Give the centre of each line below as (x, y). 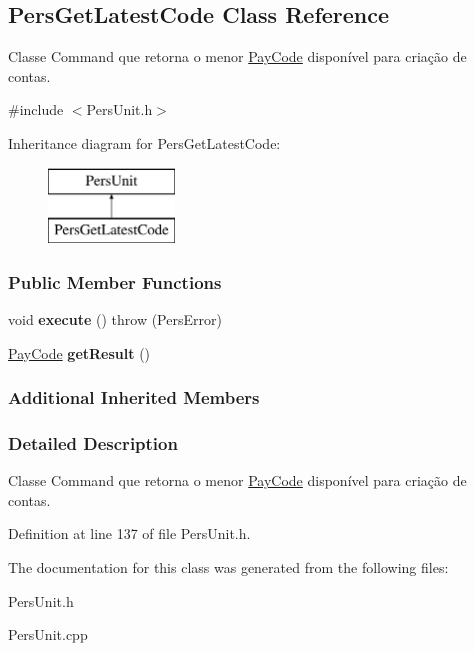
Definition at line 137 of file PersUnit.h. (129, 533)
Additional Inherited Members (134, 397)
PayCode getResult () (79, 352)
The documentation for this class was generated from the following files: (228, 567)
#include (36, 109)
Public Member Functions (115, 281)
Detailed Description (93, 442)
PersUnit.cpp (48, 634)
